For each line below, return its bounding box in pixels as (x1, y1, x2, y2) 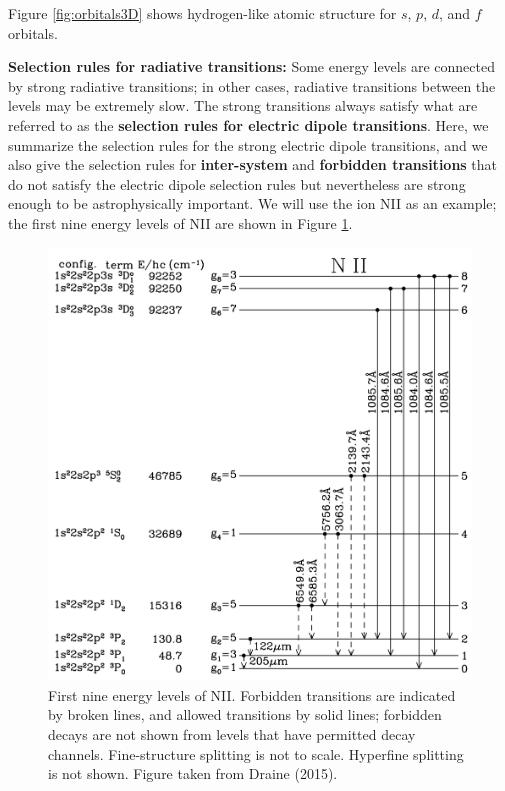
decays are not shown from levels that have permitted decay (48, 724, 416, 745)
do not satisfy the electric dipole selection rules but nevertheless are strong (8, 173, 466, 194)
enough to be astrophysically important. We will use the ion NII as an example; (8, 193, 497, 214)
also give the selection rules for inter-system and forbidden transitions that (8, 154, 498, 175)
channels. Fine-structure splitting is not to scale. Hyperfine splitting (48, 743, 464, 764)
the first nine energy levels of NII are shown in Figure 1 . (8, 212, 353, 233)
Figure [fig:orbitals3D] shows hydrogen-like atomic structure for (8, 3, 397, 23)
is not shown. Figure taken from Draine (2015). (48, 763, 338, 784)
